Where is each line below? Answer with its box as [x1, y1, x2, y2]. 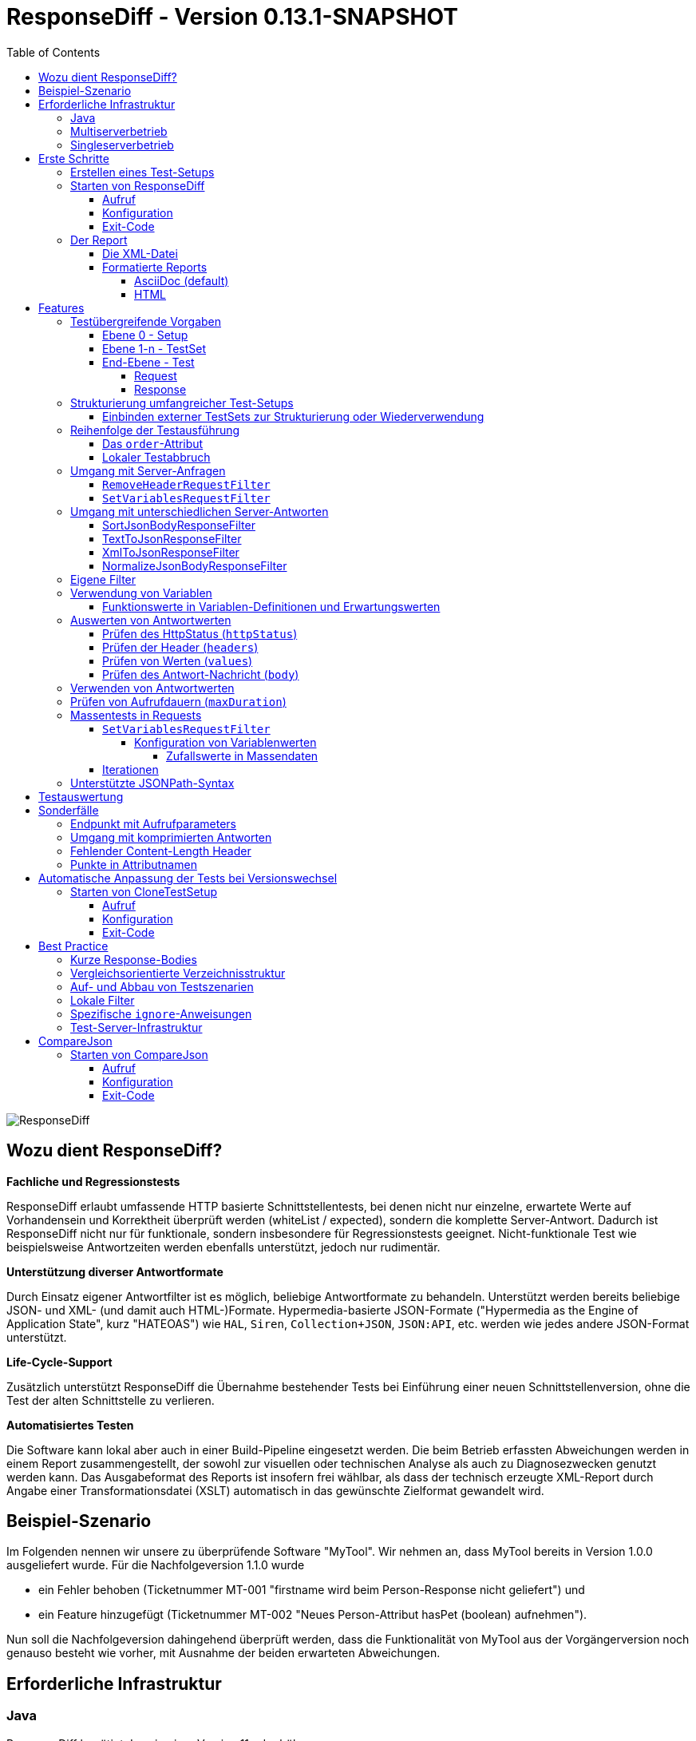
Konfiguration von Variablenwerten [134, 735, 317, 749]
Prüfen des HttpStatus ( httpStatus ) [102, 626, 298, 640]
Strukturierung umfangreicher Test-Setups [70, 395, 294, 410]
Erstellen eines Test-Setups [70, 165, 215, 179]
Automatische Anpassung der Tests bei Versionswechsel [38, 870, 338, 885]
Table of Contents [6, 45, 101, 59]
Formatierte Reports [102, 260, 208, 274]
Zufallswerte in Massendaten [166, 748, 318, 763]
